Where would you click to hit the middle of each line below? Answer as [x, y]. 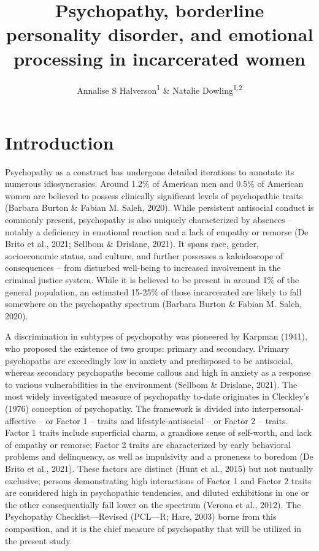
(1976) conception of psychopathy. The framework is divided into [127, 408]
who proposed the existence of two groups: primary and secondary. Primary [147, 348]
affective [21, 420]
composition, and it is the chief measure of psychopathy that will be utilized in [153, 528]
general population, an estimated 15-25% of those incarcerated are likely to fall [153, 291]
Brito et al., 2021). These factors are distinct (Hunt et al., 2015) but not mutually [159, 468]
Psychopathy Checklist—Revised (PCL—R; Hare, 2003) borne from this [141, 516]
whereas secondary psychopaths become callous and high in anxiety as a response [158, 372]
